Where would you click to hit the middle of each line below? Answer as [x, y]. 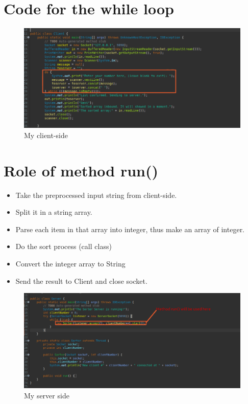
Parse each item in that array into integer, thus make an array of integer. [130, 229]
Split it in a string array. [54, 212]
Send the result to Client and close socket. [81, 280]
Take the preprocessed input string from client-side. [96, 195]
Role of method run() [81, 170]
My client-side [46, 135]
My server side [47, 395]
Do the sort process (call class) [64, 246]
